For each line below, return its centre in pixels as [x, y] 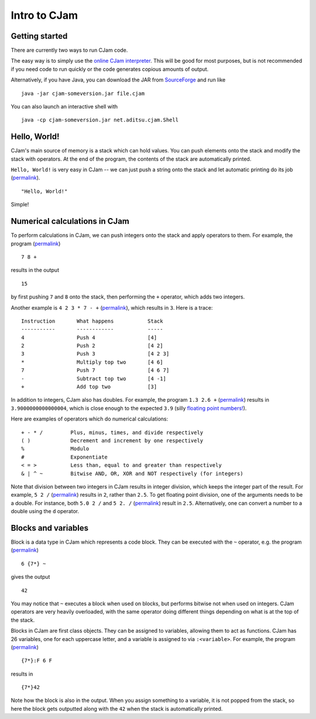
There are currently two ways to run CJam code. [69, 50]
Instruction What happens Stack [92, 321]
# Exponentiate [65, 457]
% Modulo [55, 449]
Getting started [39, 36]
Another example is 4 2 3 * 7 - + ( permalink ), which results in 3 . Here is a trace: [112, 307]
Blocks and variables [50, 528]
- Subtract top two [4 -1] [94, 379]
